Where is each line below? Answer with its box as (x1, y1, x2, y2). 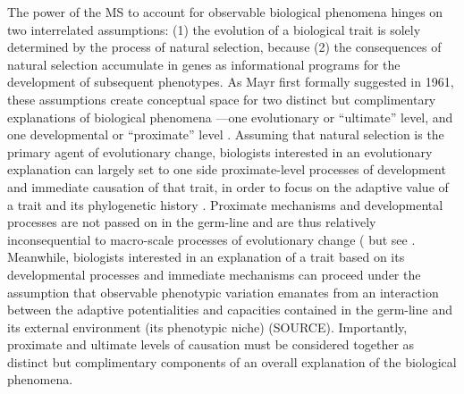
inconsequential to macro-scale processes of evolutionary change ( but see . (7, 230, 416, 248)
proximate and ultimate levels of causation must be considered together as (7, 335, 415, 354)
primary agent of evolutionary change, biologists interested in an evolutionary (7, 142, 433, 161)
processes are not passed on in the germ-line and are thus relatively (7, 213, 376, 231)
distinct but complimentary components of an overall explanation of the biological (7, 352, 457, 371)
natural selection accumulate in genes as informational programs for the (7, 54, 401, 73)
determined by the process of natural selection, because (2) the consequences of (7, 38, 442, 56)
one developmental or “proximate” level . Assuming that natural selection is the (7, 125, 444, 144)
